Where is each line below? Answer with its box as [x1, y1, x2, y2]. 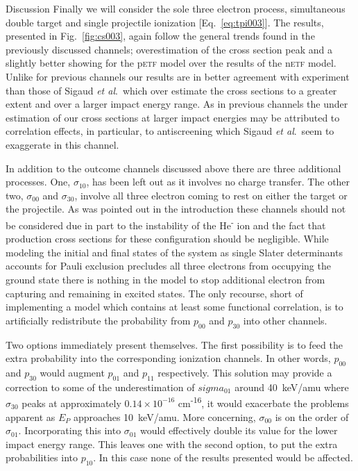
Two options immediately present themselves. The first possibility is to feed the [6, 337, 343, 352]
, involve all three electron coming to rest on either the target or [74, 188, 348, 202]
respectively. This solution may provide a [157, 365, 332, 379]
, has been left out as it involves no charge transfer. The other [86, 174, 350, 189]
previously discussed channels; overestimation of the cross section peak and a [6, 42, 332, 56]
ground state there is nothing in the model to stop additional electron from [6, 272, 325, 286]
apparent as [6, 409, 56, 424]
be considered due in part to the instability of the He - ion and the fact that [6, 215, 326, 232]
